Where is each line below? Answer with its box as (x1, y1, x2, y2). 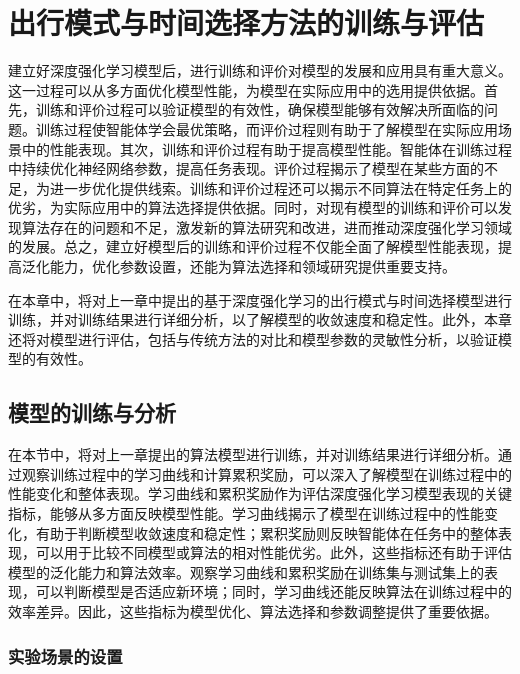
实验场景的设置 (8, 643, 123, 668)
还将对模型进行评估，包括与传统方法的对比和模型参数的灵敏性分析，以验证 (8, 328, 498, 349)
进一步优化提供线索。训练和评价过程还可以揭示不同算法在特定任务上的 (49, 177, 512, 198)
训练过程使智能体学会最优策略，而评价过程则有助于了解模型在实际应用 (35, 118, 498, 139)
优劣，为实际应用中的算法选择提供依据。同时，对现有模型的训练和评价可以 (8, 197, 498, 218)
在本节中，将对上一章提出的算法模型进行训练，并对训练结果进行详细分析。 (8, 444, 498, 465)
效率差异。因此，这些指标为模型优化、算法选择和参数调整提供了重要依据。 (8, 600, 498, 621)
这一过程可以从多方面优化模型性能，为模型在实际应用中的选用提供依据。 (8, 79, 484, 100)
